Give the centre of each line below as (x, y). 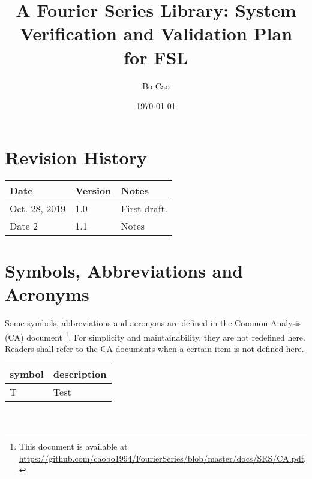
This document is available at (73, 446)
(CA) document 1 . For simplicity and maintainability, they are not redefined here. (155, 336)
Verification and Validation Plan (156, 33)
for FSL (156, 57)
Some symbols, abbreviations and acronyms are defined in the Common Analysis (153, 322)
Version (93, 190)
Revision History (76, 157)
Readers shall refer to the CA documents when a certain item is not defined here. (154, 348)
